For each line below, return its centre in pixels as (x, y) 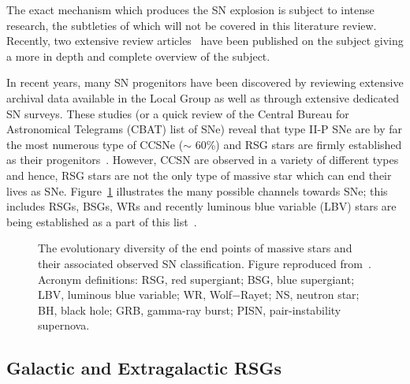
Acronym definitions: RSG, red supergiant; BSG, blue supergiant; (196, 279)
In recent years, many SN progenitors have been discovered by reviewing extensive (205, 82)
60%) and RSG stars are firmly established (298, 144)
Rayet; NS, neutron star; (300, 295)
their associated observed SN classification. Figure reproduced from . (205, 263)
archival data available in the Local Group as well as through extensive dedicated (203, 97)
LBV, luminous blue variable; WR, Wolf (135, 295)
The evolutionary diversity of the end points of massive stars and (195, 248)
